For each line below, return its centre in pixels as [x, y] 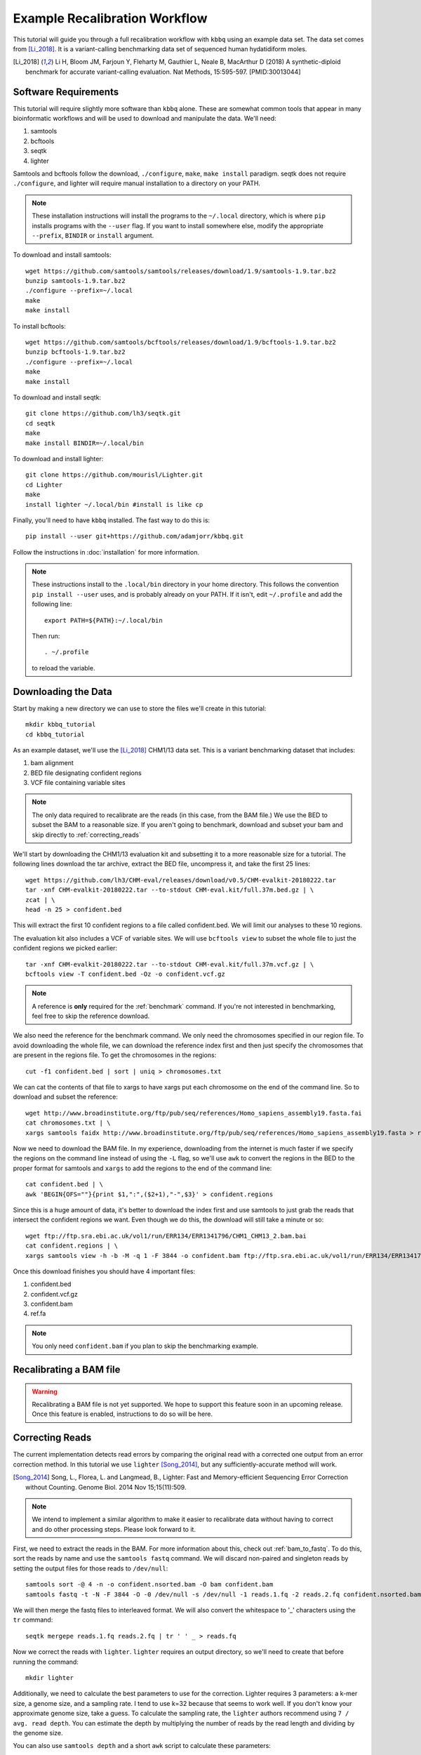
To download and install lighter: [58, 458]
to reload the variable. [64, 668]
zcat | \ [40, 900]
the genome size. [38, 1733]
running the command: [46, 1662]
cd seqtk [40, 423]
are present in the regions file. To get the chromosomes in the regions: [115, 1055]
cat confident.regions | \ [72, 1246]
